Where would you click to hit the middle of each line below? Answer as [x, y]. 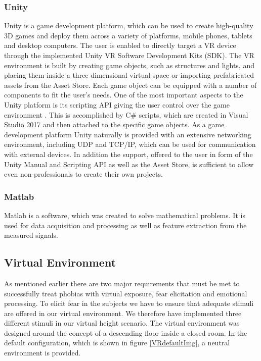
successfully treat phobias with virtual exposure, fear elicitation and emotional [126, 293]
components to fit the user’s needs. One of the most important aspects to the [124, 95]
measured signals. [31, 235]
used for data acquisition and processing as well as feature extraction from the [125, 225]
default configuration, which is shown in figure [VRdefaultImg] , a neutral [117, 343]
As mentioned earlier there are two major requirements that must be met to [122, 283]
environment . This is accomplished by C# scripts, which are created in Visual [126, 114]
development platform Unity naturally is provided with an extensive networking [128, 134]
